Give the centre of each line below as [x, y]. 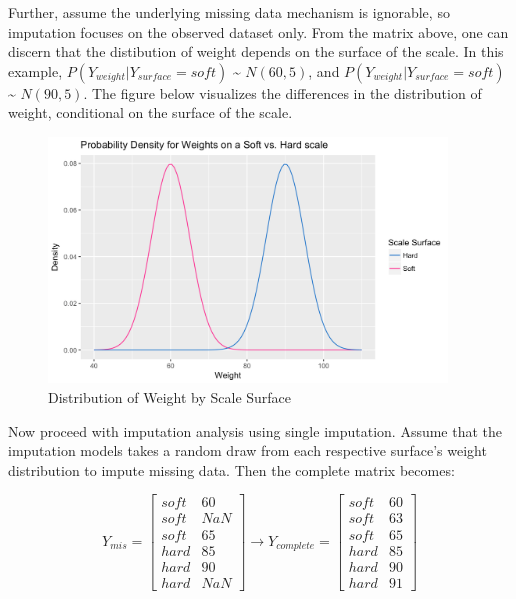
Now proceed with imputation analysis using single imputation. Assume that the [255, 430]
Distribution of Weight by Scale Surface [170, 397]
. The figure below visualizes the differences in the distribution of [282, 92]
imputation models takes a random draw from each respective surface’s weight [247, 450]
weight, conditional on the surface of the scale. [150, 112]
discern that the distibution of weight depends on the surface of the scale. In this [256, 51]
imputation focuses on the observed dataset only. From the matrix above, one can [258, 31]
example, [35, 70]
